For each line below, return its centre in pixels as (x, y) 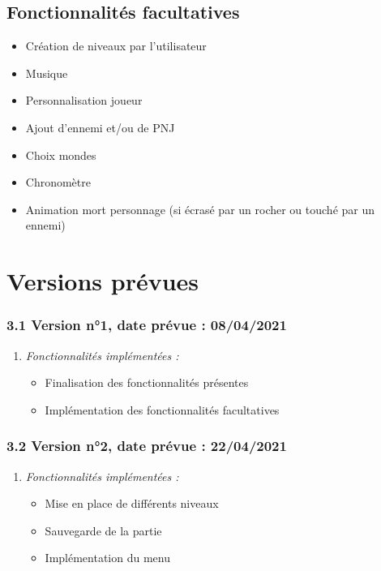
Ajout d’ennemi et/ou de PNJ (100, 127)
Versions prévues (103, 281)
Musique (47, 73)
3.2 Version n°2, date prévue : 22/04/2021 (147, 446)
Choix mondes (61, 155)
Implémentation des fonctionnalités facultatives (162, 409)
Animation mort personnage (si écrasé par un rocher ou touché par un (200, 209)
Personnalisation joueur (84, 100)
